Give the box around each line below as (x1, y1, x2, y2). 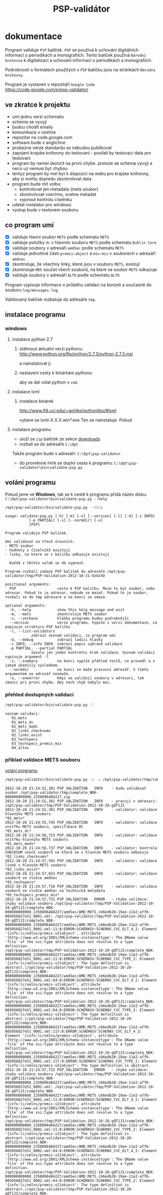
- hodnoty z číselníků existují (5, 548, 70, 553)
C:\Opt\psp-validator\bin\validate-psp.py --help (5, 496, 108, 501)
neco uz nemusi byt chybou (12, 165, 68, 171)
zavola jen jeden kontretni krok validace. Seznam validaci (31, 650, 155, 655)
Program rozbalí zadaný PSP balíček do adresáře (5, 569, 105, 574)
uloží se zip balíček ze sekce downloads (19, 436, 100, 442)
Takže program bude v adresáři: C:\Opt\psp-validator (12, 450, 121, 456)
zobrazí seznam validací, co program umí (31, 633, 116, 638)
